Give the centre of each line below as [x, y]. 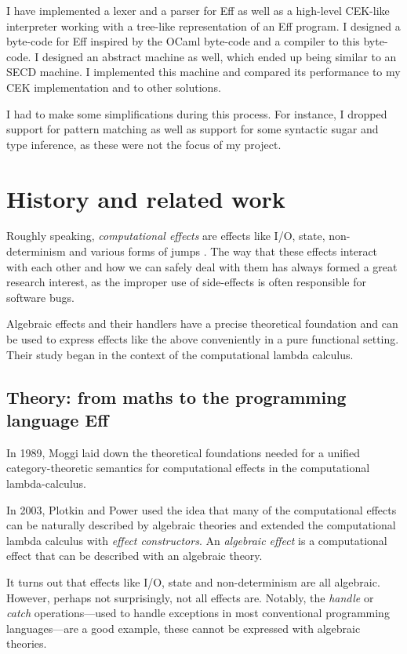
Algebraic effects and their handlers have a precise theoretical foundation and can [202, 323]
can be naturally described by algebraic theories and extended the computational [201, 525]
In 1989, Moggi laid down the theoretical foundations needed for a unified [183, 452]
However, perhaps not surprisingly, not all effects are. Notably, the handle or [190, 597]
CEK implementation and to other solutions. [114, 87]
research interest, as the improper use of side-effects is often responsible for [187, 282]
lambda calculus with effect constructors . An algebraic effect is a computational [197, 540]
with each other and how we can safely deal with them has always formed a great [202, 266]
